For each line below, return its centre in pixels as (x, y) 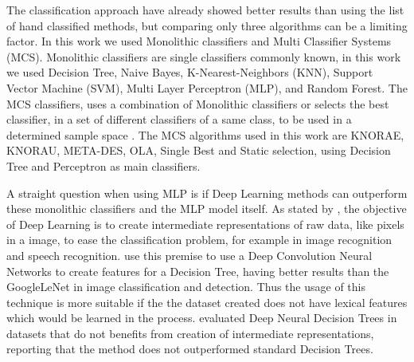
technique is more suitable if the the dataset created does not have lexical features (207, 302)
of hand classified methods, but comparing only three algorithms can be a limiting (207, 25)
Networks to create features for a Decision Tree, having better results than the (198, 271)
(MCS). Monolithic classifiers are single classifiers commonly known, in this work (204, 56)
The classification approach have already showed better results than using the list (205, 10)
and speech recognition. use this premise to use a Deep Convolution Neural (189, 255)
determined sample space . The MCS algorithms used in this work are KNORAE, (205, 134)
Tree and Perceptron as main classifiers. (103, 165)
